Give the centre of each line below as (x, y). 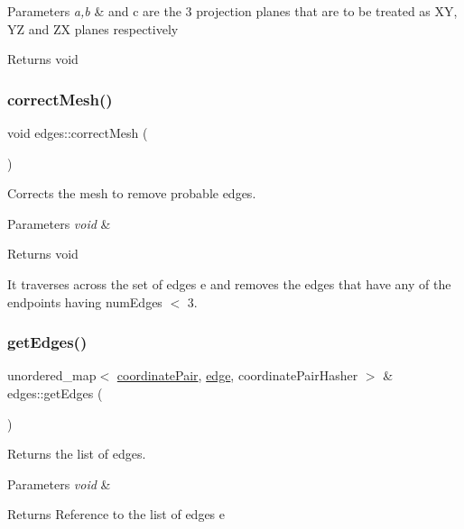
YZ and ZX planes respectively (93, 28)
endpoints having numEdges (85, 301)
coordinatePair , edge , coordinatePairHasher (237, 375)
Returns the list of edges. (77, 454)
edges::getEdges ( (55, 392)
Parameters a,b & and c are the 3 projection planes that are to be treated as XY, (232, 11)
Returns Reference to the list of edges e (116, 514)
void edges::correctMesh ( (78, 132)
